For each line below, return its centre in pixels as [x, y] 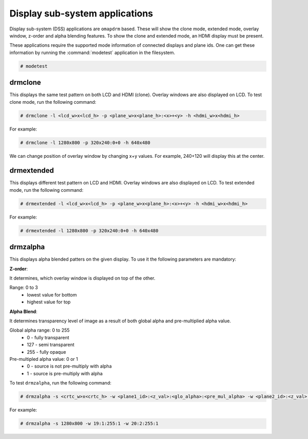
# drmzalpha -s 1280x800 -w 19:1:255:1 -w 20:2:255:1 [89, 424]
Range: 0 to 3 [24, 287]
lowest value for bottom [52, 295]
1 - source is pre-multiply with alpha [65, 373]
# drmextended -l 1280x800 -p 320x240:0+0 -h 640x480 [89, 231]
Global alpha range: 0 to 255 [40, 330]
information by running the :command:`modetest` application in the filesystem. [92, 52]
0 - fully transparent [48, 337]
